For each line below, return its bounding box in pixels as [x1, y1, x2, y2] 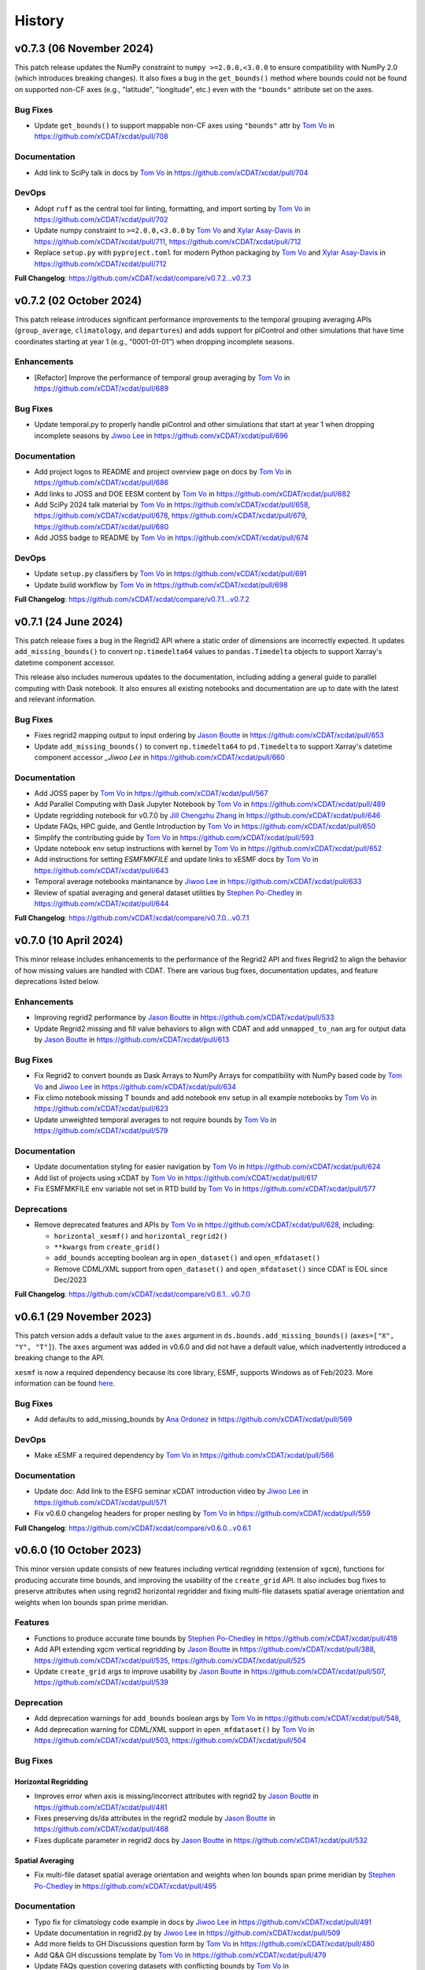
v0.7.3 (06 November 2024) [14, 42, 154, 55]
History [14, 12, 65, 29]
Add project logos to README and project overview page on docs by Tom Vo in [34, 466, 292, 476]
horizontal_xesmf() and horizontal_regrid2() [54, 1231, 228, 1240]
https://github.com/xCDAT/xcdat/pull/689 [34, 384, 169, 393]
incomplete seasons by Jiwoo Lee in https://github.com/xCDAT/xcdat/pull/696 [34, 430, 289, 440]
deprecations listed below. [14, 977, 100, 987]
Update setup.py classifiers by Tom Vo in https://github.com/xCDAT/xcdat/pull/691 [34, 569, 307, 578]
